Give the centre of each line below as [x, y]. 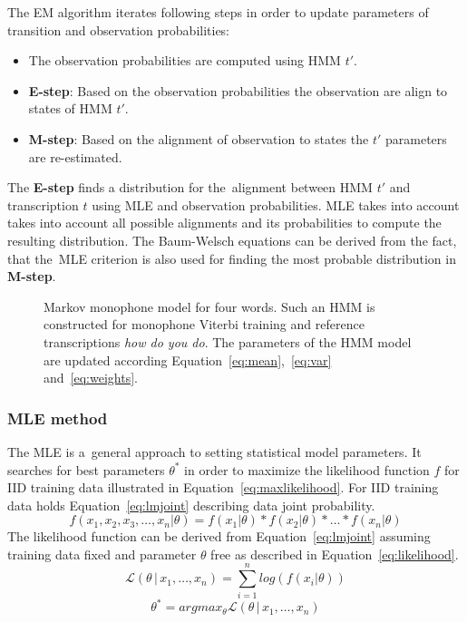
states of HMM [70, 108]
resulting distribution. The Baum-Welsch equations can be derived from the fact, [232, 240]
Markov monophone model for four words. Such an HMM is [209, 306]
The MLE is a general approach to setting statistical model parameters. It [214, 451]
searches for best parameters [86, 469]
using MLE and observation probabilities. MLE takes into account [276, 204]
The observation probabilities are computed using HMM [185, 60]
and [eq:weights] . [91, 378]
